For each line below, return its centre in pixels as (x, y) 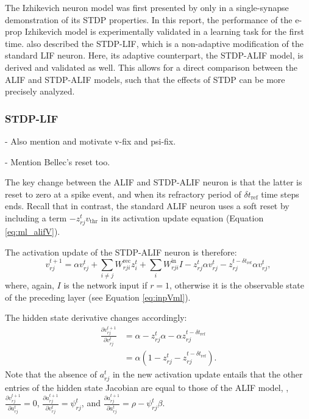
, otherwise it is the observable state (237, 285)
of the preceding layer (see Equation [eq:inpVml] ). (98, 297)
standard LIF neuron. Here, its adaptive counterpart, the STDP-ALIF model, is (154, 55)
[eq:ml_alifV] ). (33, 231)
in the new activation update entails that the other (208, 374)
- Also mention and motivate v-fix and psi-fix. (91, 141)
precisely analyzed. (40, 91)
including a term (36, 217)
